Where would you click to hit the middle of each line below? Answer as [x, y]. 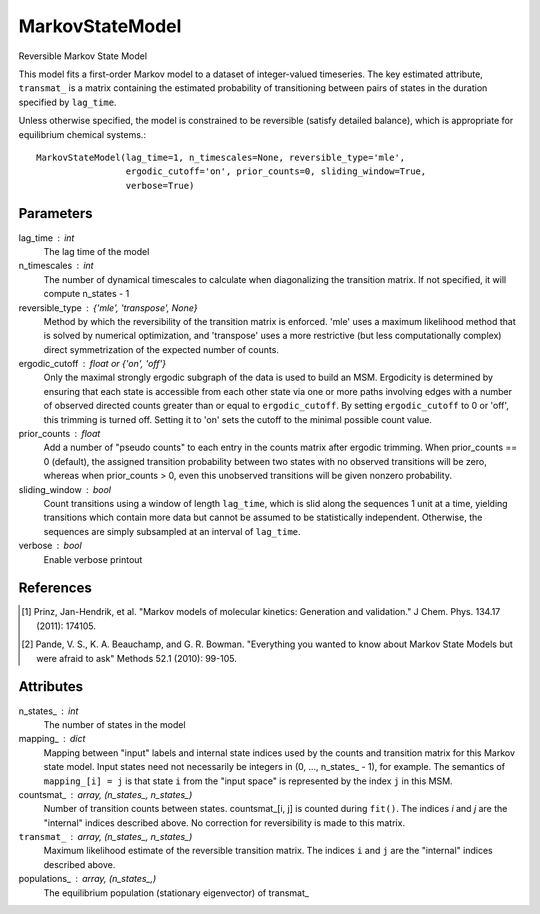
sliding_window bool [65, 489]
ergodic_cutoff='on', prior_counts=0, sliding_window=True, [276, 171]
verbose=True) [160, 185]
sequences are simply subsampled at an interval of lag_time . [172, 531]
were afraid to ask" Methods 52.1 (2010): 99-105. [136, 658]
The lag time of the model [96, 251]
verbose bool [50, 546]
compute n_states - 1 [86, 294]
